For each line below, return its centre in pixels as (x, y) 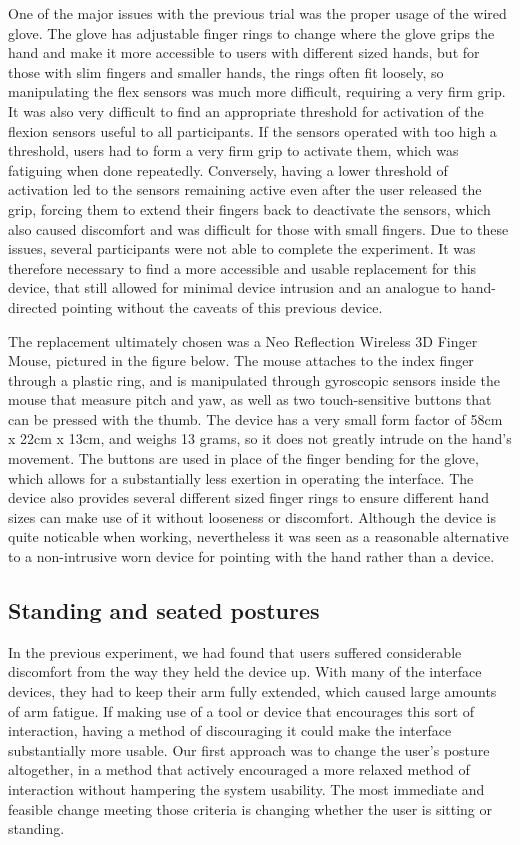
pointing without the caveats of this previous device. (222, 306)
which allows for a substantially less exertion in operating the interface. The (241, 477)
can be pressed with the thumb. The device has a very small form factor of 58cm (255, 418)
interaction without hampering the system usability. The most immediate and (246, 788)
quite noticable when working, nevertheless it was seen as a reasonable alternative (258, 536)
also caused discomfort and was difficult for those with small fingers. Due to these (258, 228)
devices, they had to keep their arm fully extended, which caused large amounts (252, 691)
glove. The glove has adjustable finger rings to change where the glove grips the (251, 32)
